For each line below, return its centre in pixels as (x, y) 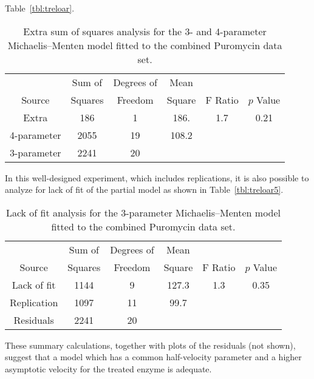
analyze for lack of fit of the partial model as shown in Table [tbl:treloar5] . (144, 190)
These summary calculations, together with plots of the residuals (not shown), (150, 345)
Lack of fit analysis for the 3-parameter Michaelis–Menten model (143, 212)
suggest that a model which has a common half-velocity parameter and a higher (153, 357)
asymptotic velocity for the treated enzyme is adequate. (108, 368)
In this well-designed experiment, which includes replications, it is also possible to (157, 177)
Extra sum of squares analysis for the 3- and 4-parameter (145, 31)
